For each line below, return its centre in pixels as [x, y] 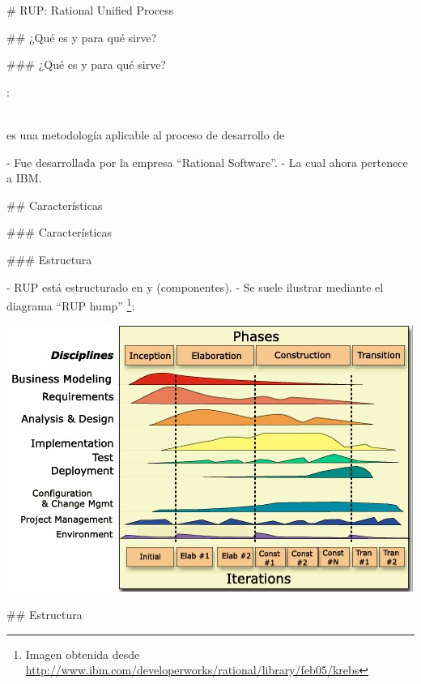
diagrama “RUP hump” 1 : [71, 304]
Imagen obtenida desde [83, 654]
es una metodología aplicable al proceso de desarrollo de [146, 134]
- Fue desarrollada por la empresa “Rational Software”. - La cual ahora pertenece [207, 162]
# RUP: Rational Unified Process [90, 10]
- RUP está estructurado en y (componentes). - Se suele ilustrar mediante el [195, 286]
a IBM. [24, 178]
